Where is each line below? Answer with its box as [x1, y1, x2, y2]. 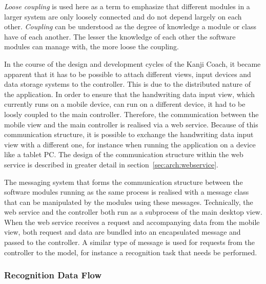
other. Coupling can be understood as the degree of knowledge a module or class [4, 21, 256, 32]
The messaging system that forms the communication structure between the [4, 176, 243, 187]
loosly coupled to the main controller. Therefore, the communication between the [4, 108, 259, 119]
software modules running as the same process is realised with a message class [4, 186, 249, 197]
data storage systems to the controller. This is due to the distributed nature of [4, 79, 251, 89]
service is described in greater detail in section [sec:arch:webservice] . [4, 159, 218, 169]
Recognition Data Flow [4, 269, 102, 281]
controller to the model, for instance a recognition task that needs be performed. [4, 247, 257, 257]
